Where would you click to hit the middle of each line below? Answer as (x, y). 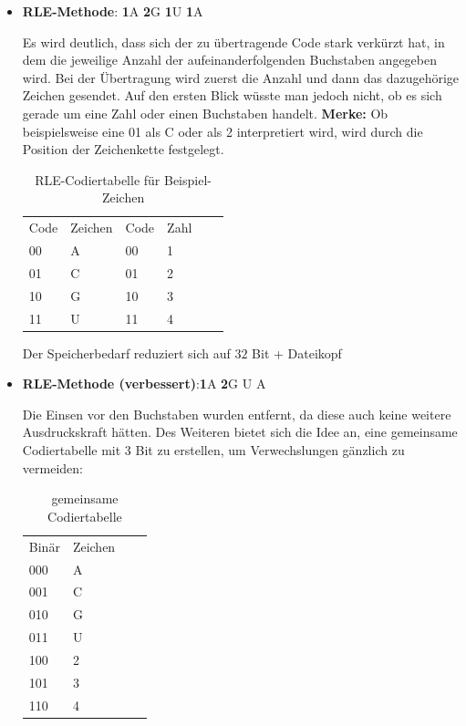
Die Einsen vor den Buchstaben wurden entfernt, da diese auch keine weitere (237, 414)
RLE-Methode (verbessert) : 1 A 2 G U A (144, 384)
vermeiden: (52, 467)
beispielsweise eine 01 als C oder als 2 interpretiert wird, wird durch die (223, 131)
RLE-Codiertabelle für (98, 179)
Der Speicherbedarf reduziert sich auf (126, 353)
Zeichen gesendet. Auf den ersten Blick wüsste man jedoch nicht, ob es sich (232, 95)
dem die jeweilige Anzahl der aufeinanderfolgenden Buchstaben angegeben (229, 60)
